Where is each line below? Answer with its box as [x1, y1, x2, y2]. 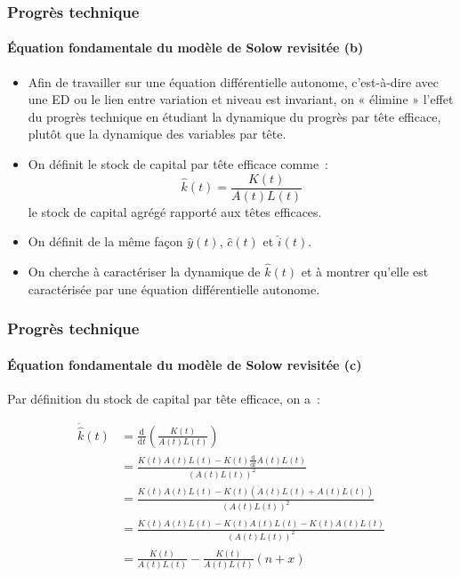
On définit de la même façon [28, 232, 183, 251]
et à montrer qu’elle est [301, 262, 429, 281]
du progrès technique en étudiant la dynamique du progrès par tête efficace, [28, 107, 441, 125]
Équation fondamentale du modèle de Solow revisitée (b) [7, 38, 364, 57]
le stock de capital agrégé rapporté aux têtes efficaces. [28, 202, 322, 220]
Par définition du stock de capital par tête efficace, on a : [7, 389, 320, 407]
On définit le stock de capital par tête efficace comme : [28, 155, 329, 173]
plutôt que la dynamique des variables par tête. [28, 124, 286, 143]
